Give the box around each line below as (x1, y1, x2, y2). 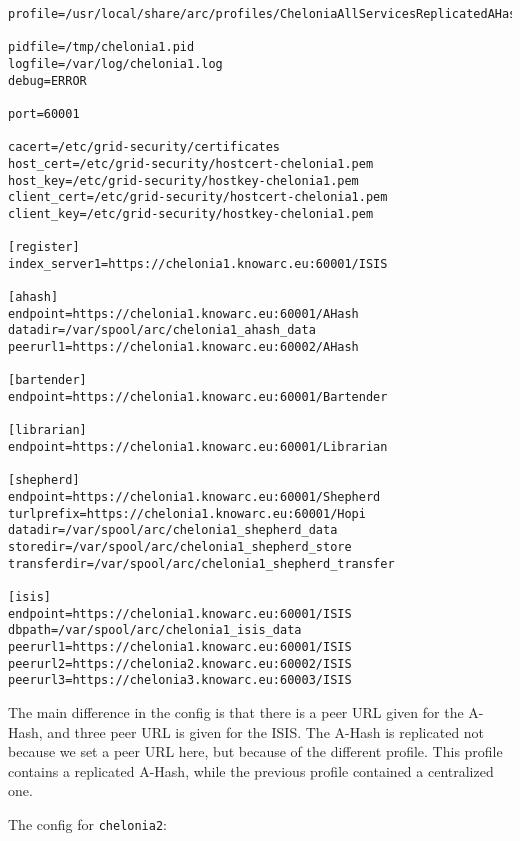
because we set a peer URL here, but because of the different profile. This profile (8, 741, 503, 762)
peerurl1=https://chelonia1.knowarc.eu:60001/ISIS (8, 639, 352, 654)
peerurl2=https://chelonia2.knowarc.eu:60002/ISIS (8, 656, 352, 671)
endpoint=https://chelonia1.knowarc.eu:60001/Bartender (8, 390, 388, 405)
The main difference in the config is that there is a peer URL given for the (8, 701, 464, 722)
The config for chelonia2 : (8, 813, 167, 834)
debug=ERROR (8, 73, 87, 88)
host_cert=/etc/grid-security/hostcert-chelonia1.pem (8, 156, 374, 171)
